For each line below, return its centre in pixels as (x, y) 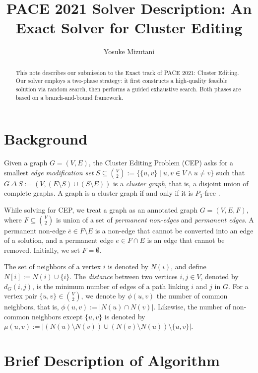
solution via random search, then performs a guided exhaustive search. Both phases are (128, 89)
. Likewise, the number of (192, 307)
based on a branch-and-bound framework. (69, 97)
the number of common (192, 296)
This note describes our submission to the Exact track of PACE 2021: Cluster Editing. (127, 72)
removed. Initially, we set (42, 250)
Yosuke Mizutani (129, 51)
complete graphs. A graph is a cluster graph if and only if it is (98, 193)
